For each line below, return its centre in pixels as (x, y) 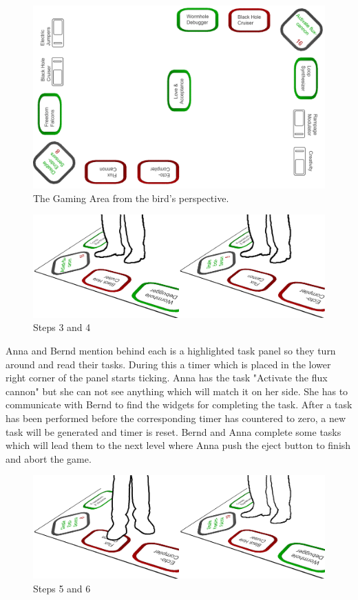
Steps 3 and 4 (62, 327)
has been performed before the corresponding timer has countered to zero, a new (176, 418)
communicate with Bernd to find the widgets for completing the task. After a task (179, 404)
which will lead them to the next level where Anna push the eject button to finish (178, 445)
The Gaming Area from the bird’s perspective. (131, 198)
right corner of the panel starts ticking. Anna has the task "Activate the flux (167, 378)
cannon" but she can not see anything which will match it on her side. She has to (177, 391)
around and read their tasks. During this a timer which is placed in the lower (168, 364)
